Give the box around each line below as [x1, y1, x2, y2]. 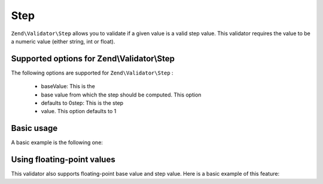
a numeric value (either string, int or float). [11, 38, 115, 45]
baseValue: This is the [41, 83, 95, 90]
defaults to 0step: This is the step [41, 99, 124, 107]
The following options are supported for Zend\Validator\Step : [11, 69, 173, 76]
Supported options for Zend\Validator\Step [11, 54, 175, 64]
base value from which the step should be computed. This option [41, 91, 202, 98]
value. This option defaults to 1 [41, 108, 117, 115]
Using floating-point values [11, 155, 116, 165]
